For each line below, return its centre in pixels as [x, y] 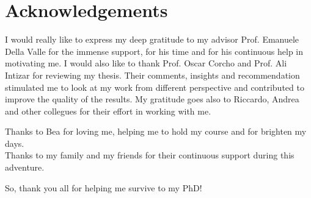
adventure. [25, 167]
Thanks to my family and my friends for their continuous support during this [150, 155]
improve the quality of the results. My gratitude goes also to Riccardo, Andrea [152, 99]
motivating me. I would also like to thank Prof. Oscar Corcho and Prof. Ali [146, 63]
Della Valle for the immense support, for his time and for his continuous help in [154, 51]
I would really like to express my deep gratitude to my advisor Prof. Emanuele [152, 39]
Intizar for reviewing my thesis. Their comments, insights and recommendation [152, 75]
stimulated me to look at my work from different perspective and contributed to [155, 87]
